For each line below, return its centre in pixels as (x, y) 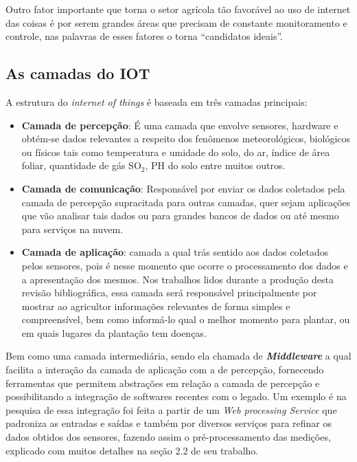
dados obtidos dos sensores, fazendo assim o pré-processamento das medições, (168, 437)
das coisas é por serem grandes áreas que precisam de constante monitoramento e (176, 22)
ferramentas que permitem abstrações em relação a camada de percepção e (163, 383)
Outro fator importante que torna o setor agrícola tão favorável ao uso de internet (178, 9)
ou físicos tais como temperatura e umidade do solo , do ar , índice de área (176, 152)
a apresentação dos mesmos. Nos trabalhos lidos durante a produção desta (177, 279)
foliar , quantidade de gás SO (81, 165)
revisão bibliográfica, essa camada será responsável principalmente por (169, 293)
